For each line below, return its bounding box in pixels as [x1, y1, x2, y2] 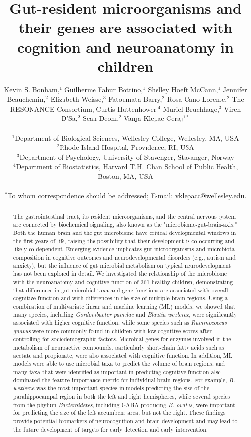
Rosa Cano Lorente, [167, 94, 227, 104]
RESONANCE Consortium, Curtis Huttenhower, [10, 103, 158, 114]
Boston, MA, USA [98, 171, 153, 181]
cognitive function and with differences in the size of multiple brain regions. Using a [13, 294, 228, 302]
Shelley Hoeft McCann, [148, 84, 218, 94]
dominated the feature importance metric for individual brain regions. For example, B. [13, 376, 235, 384]
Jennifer [222, 84, 247, 94]
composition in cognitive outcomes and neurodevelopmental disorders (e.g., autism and [13, 253, 236, 261]
